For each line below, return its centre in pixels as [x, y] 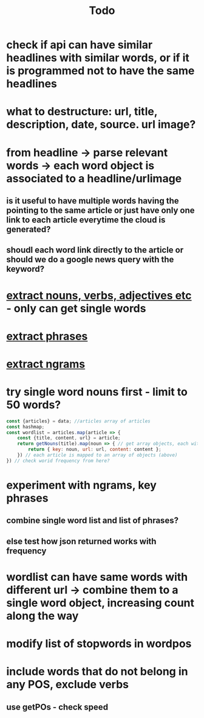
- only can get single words [76, 308]
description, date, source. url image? [101, 125]
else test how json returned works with [81, 541]
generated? [29, 229]
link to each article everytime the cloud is [86, 220]
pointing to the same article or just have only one [101, 210]
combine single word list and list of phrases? [93, 521]
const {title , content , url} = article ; [69, 438]
